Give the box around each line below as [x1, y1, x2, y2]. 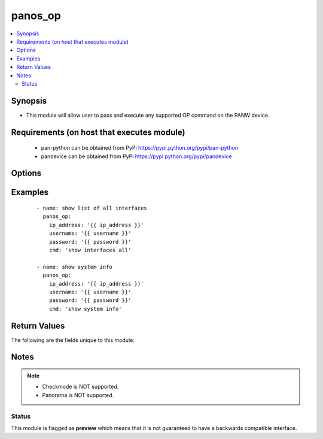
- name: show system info [36, 264, 113, 270]
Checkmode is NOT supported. [42, 383, 119, 390]
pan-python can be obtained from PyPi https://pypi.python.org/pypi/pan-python [41, 144, 239, 152]
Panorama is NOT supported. [42, 391, 114, 398]
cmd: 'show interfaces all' [48, 246, 132, 253]
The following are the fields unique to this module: [11, 336, 135, 344]
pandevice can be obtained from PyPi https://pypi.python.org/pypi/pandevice [41, 153, 232, 160]
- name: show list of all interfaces [36, 205, 148, 212]
